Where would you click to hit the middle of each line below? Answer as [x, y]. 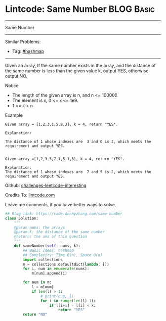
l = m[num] [43, 287]
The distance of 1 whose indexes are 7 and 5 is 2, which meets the [78, 172]
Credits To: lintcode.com [30, 195]
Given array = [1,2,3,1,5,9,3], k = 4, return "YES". [62, 124]
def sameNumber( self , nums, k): [47, 246]
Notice [12, 86]
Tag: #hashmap [28, 51]
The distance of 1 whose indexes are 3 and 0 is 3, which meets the [78, 141]
